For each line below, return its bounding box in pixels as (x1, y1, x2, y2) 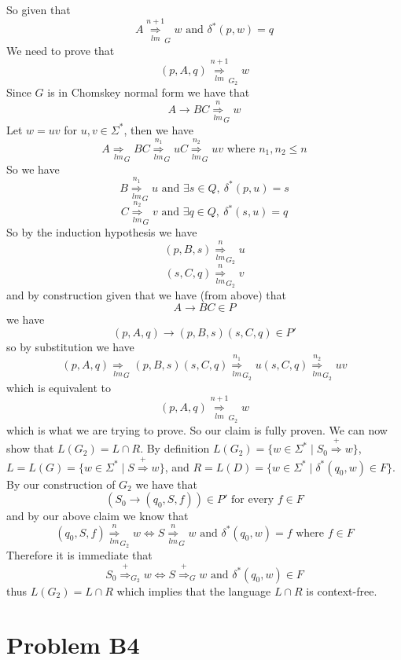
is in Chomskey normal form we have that (47, 84, 250, 101)
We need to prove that (6, 42, 115, 58)
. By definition (140, 440, 210, 456)
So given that (6, 2, 71, 17)
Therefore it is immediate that (6, 547, 153, 563)
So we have (6, 160, 60, 177)
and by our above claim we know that (6, 508, 189, 524)
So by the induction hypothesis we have (6, 224, 197, 240)
